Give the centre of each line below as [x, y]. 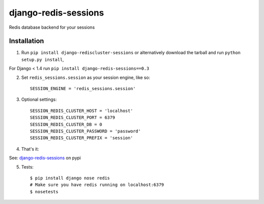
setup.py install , [43, 59]
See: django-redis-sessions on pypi [45, 158]
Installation [26, 41]
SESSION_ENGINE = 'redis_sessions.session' [83, 89]
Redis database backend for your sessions [52, 27]
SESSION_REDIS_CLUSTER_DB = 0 [66, 124]
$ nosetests [44, 192]
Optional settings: [39, 99]
